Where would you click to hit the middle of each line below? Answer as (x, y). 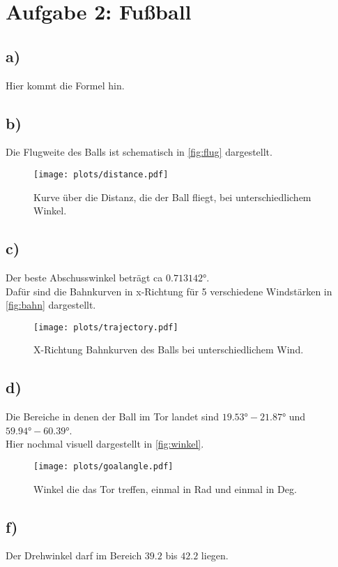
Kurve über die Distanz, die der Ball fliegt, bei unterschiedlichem (172, 197)
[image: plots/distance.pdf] (101, 174)
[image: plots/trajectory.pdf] (106, 327)
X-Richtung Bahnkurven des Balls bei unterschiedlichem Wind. (169, 349)
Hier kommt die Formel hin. (65, 85)
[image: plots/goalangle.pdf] (103, 467)
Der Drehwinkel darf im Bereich (74, 555)
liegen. (215, 555)
